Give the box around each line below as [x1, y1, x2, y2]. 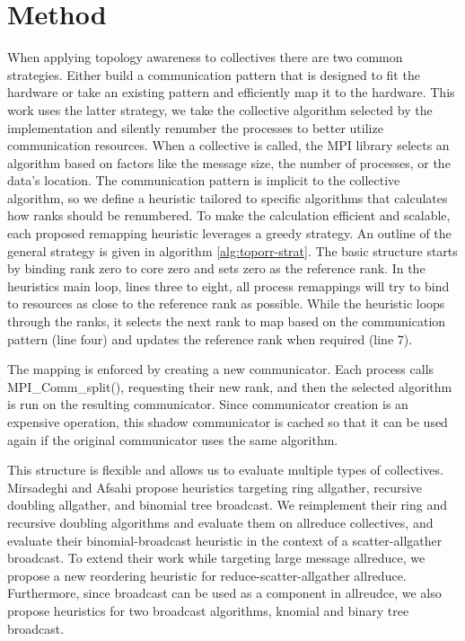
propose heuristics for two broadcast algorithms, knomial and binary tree [7, 601, 409, 619]
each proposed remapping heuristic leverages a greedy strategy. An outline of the [7, 224, 452, 243]
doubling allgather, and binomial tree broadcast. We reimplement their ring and [7, 495, 447, 514]
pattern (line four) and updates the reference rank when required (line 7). [7, 329, 413, 348]
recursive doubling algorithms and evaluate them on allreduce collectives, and [7, 512, 434, 531]
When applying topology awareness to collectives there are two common [7, 48, 403, 67]
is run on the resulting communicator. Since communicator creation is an [7, 395, 408, 414]
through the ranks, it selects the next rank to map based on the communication [7, 312, 446, 331]
